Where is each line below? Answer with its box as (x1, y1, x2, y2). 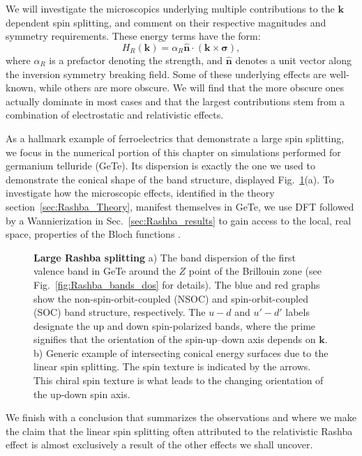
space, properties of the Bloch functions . (6, 227, 181, 241)
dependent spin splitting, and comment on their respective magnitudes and (6, 15, 326, 29)
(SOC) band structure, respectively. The (33, 305, 206, 319)
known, (6, 80, 36, 95)
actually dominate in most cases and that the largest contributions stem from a (6, 93, 345, 108)
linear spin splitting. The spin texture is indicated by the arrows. (33, 359, 311, 374)
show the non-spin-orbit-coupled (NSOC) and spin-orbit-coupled (33, 291, 308, 305)
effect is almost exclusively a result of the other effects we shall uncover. (6, 437, 313, 452)
